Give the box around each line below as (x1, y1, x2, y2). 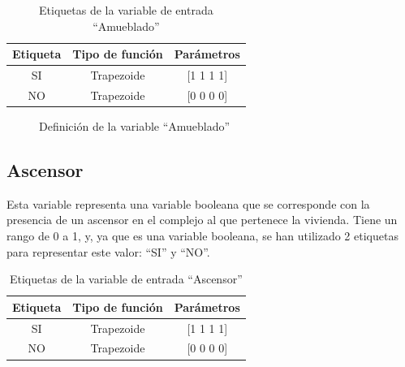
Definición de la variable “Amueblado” (39, 117, 231, 134)
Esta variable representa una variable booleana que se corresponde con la (6, 195, 370, 212)
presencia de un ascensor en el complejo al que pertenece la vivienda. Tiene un (6, 211, 398, 228)
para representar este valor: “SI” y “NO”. (6, 243, 210, 260)
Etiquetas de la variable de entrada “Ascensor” (10, 270, 243, 287)
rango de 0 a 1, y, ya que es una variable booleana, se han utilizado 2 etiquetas (6, 227, 399, 244)
